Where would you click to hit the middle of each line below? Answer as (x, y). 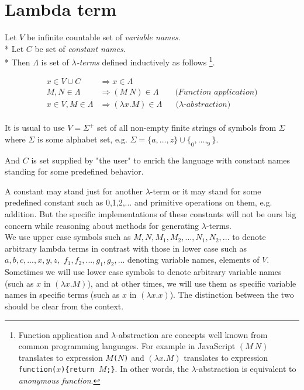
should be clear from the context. (64, 306)
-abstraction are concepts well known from (192, 334)
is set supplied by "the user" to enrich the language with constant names (161, 160)
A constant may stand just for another (74, 191)
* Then (18, 62)
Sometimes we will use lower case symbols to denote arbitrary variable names (143, 272)
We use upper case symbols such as (68, 237)
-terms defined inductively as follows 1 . (146, 61)
